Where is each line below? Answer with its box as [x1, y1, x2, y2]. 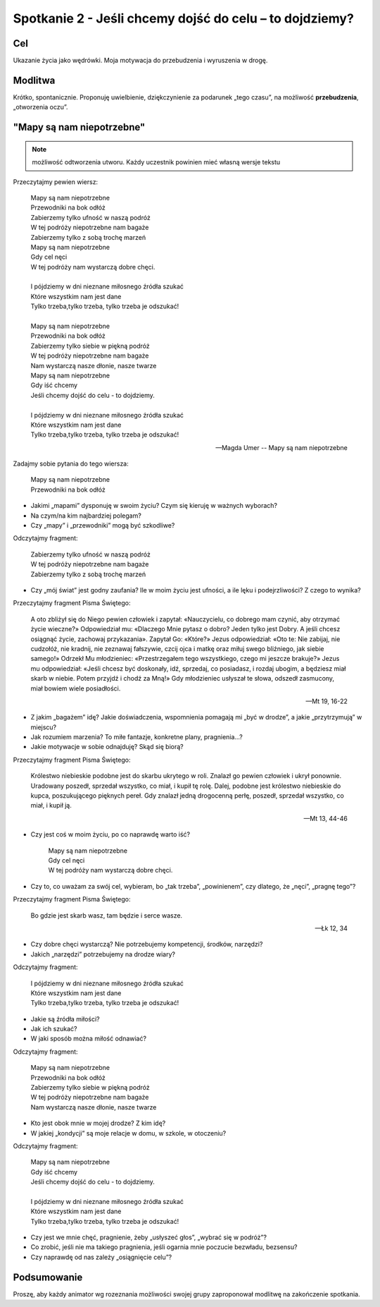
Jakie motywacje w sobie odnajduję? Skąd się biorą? [30, 743, 184, 751]
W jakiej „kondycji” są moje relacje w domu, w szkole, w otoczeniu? [30, 1129, 227, 1137]
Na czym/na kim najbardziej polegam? [30, 511, 142, 520]
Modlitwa [13, 74, 56, 86]
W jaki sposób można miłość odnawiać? [30, 1034, 147, 1043]
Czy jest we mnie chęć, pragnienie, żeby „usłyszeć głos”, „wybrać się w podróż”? [30, 1233, 267, 1241]
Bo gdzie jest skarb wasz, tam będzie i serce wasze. [30, 911, 183, 920]
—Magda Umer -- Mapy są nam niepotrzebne [215, 443, 348, 451]
